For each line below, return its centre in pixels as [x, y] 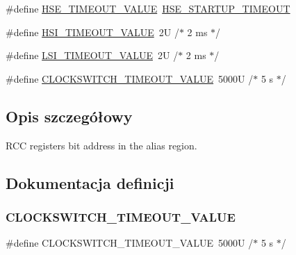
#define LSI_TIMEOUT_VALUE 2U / [92, 55]
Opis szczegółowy [69, 116]
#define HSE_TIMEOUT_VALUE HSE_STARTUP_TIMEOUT [148, 8]
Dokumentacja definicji [90, 182]
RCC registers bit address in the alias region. [101, 145]
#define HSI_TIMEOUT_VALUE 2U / [92, 32]
